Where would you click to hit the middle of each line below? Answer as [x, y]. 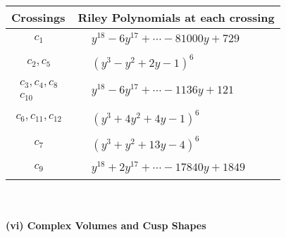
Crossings [38, 17]
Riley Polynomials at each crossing [176, 17]
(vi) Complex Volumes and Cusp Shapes [106, 225]
